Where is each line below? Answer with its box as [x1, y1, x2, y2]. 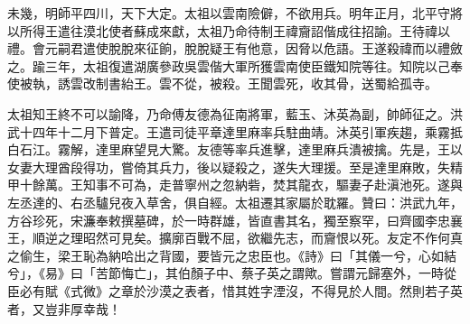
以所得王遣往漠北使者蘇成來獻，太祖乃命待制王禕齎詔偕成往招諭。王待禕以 [7, 21, 450, 40]
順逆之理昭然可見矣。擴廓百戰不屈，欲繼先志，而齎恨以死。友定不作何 [32, 228, 450, 247]
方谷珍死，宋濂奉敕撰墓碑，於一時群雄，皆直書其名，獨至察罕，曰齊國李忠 [7, 210, 450, 229]
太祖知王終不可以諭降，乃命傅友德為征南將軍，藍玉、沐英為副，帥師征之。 [7, 104, 450, 123]
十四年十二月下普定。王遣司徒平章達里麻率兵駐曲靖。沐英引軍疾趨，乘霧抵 [19, 122, 463, 141]
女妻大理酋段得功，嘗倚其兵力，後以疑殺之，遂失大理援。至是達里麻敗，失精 [7, 157, 463, 176]
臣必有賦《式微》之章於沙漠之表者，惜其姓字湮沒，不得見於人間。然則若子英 [7, 281, 463, 300]
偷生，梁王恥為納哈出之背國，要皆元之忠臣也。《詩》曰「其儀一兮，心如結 [19, 245, 456, 264]
